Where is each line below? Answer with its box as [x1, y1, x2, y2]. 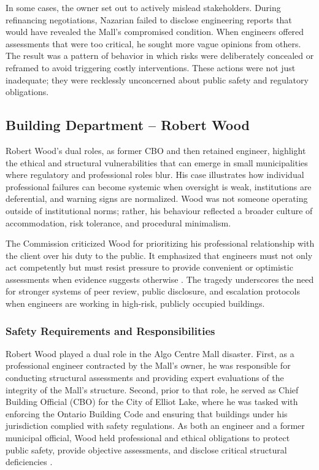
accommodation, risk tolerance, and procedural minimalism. [6, 216, 231, 229]
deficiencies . [6, 455, 53, 468]
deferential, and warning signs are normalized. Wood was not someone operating [6, 192, 308, 205]
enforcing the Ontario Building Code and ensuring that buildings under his [6, 407, 288, 420]
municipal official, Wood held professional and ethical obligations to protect [6, 431, 290, 444]
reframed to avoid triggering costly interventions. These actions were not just [6, 61, 296, 74]
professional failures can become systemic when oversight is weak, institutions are [6, 180, 312, 193]
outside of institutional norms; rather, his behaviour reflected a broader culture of [6, 204, 313, 217]
